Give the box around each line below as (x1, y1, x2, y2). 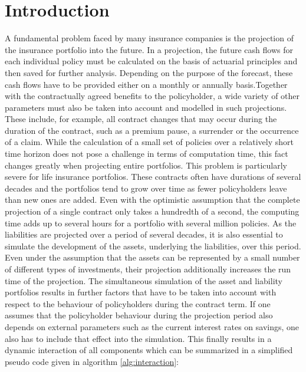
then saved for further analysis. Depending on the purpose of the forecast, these (5, 66, 293, 78)
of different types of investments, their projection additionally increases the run (5, 263, 291, 275)
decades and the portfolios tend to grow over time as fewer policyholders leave (5, 182, 287, 194)
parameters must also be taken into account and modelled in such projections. (5, 101, 287, 113)
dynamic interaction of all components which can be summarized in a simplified (5, 344, 293, 356)
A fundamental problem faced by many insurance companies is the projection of (5, 32, 294, 44)
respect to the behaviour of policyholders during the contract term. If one (5, 297, 271, 310)
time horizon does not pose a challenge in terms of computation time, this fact (5, 147, 288, 160)
